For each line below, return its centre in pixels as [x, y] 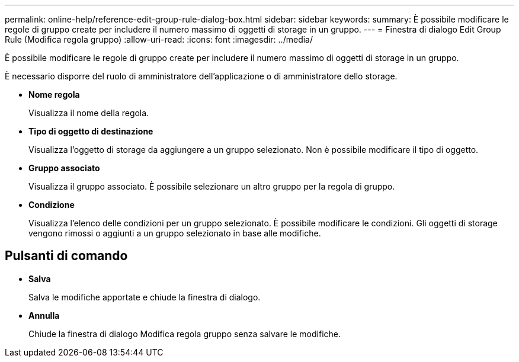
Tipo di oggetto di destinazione [91, 131]
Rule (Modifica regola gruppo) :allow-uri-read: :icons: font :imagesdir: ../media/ [159, 39]
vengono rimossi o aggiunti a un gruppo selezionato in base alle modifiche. [175, 233]
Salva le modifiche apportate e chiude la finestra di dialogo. [145, 297]
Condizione [52, 205]
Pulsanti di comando [66, 256]
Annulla [44, 315]
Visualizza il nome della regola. [89, 113]
